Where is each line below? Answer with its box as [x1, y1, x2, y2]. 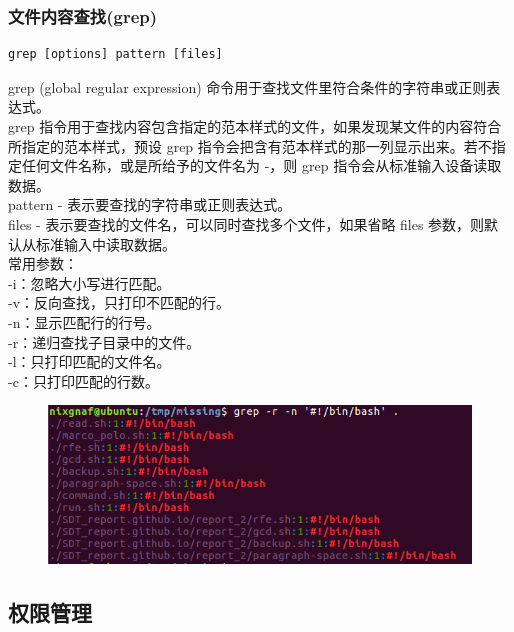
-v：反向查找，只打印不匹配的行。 [8, 292, 231, 313]
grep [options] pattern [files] [8, 47, 223, 62]
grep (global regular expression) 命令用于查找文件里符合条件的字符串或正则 [8, 76, 487, 97]
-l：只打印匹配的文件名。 [8, 351, 171, 372]
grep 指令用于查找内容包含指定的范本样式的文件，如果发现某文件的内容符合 [8, 116, 502, 136]
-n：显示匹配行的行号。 [8, 311, 161, 332]
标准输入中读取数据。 [35, 233, 176, 254]
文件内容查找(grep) [8, 3, 158, 28]
